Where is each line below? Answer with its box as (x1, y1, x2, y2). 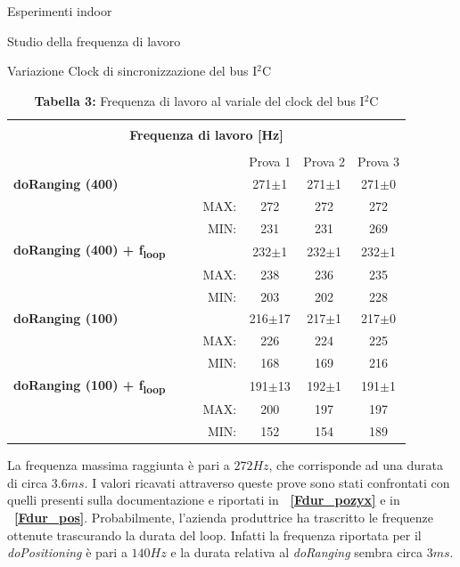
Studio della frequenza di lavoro (7, 31, 181, 50)
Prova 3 (357, 151, 399, 170)
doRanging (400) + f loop (13, 240, 166, 262)
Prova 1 (249, 151, 292, 170)
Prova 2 (303, 151, 346, 170)
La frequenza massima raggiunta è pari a (7, 456, 230, 474)
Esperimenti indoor (7, 2, 112, 20)
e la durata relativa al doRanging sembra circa (170, 543, 423, 562)
